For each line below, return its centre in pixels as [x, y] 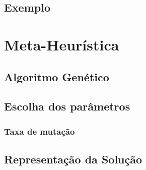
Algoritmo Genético [57, 76]
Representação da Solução [73, 159]
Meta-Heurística [62, 44]
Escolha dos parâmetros [67, 106]
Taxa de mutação [40, 131]
